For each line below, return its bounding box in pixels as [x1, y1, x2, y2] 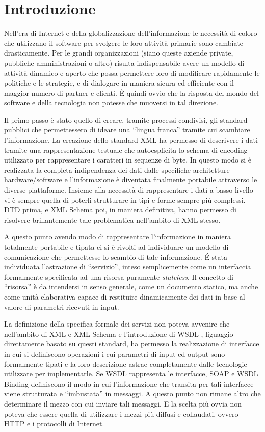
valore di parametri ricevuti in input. [4, 301, 119, 312]
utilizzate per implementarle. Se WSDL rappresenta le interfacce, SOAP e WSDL [4, 368, 258, 379]
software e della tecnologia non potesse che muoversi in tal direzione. [4, 97, 218, 108]
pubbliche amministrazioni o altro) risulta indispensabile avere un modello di [4, 57, 245, 68]
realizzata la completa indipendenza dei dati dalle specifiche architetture [4, 164, 230, 175]
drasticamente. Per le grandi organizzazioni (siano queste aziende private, [4, 47, 233, 58]
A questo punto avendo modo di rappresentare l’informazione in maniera [4, 231, 231, 242]
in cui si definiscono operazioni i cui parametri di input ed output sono [4, 348, 225, 359]
